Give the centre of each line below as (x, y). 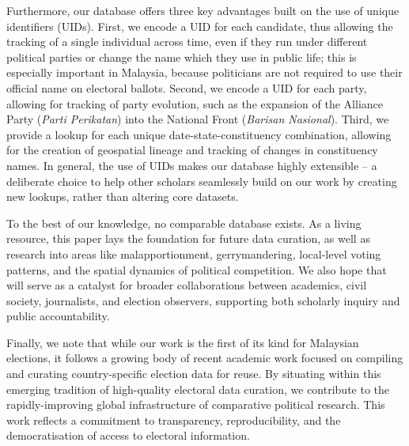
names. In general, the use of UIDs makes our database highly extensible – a (192, 165)
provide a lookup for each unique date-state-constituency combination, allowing (199, 134)
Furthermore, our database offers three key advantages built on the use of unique (203, 10)
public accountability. (58, 316)
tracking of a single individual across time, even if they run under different (187, 42)
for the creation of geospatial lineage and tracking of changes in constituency (192, 150)
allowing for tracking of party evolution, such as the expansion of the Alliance (195, 103)
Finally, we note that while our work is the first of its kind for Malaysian (183, 342)
